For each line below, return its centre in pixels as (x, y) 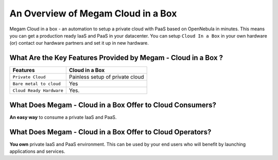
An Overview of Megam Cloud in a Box (93, 13)
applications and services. (37, 151)
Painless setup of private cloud (106, 77)
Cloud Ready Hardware (38, 90)
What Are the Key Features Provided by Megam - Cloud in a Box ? (116, 58)
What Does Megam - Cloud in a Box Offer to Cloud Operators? (110, 132)
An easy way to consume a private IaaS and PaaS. (63, 117)
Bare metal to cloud (37, 84)
